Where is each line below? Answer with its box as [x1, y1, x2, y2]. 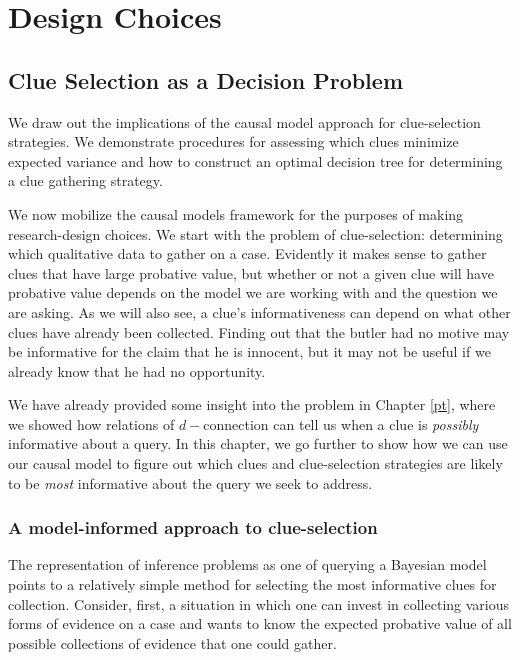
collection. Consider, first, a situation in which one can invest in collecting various [8, 593, 510, 614]
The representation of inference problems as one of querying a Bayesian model [8, 554, 487, 575]
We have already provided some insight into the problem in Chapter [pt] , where [8, 394, 496, 415]
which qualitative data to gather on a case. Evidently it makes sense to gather [8, 243, 487, 264]
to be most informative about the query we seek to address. [8, 472, 373, 493]
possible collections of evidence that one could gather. [8, 632, 337, 653]
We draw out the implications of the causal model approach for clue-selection [8, 111, 481, 132]
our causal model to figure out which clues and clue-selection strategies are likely [8, 453, 503, 474]
